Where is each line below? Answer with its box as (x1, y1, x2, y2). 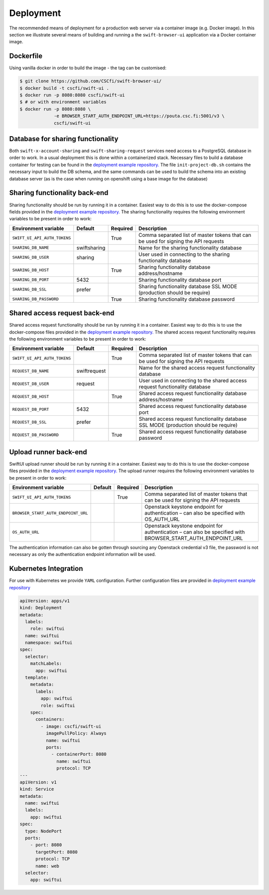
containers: (35, 716, 65, 722)
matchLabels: (30, 661, 62, 667)
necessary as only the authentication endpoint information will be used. (9, 551, 156, 557)
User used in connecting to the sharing (138, 251, 230, 258)
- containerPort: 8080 (51, 751, 107, 757)
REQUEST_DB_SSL (12, 419, 47, 425)
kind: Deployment (19, 605, 62, 611)
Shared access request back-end (9, 309, 115, 318)
